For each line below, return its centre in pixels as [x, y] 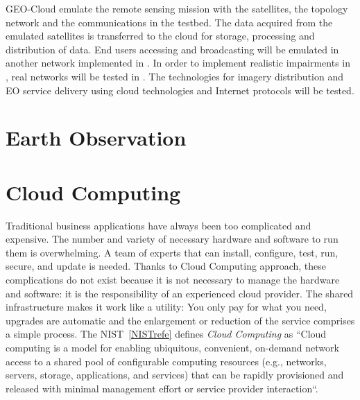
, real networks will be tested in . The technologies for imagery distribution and [175, 76]
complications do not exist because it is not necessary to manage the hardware [173, 280]
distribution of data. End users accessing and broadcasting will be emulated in [172, 49]
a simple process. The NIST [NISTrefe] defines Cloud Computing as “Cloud [166, 334]
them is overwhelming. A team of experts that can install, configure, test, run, [172, 252]
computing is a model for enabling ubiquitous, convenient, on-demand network [172, 347]
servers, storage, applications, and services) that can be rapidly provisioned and [175, 375]
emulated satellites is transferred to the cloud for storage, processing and [160, 36]
